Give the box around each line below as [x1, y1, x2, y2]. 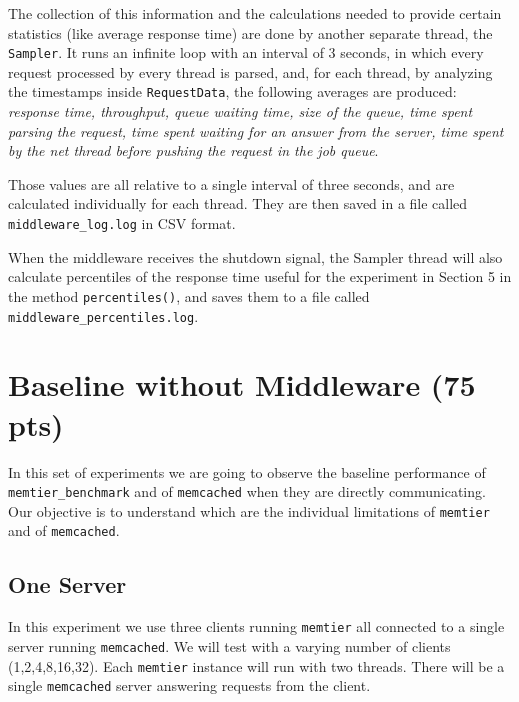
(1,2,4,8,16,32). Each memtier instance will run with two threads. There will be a [8, 655, 505, 676]
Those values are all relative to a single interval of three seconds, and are [8, 173, 455, 194]
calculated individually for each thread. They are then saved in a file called [8, 193, 468, 214]
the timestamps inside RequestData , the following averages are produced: [8, 81, 457, 102]
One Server [8, 569, 127, 600]
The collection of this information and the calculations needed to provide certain [8, 3, 502, 23]
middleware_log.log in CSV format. [8, 213, 236, 234]
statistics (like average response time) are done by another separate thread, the [8, 22, 493, 43]
